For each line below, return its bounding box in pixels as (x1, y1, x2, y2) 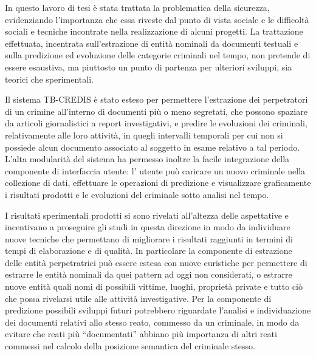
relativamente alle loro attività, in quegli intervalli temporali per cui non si (5, 128, 283, 141)
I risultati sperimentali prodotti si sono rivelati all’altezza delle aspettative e (5, 208, 289, 221)
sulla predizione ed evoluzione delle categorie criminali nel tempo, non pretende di (5, 49, 311, 61)
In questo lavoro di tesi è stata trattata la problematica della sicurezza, (5, 1, 270, 13)
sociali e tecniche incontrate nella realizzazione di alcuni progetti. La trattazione (5, 25, 303, 38)
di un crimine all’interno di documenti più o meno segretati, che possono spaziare (5, 104, 307, 117)
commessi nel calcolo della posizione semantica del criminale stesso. (5, 340, 255, 352)
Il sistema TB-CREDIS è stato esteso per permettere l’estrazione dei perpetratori (5, 93, 308, 106)
